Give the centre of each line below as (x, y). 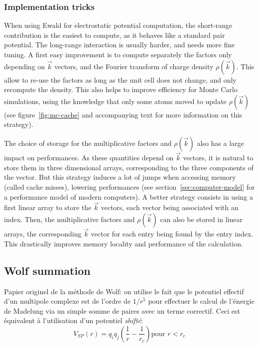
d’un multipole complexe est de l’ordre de (67, 301)
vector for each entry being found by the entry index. (172, 234)
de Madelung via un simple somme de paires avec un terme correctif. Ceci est (122, 310)
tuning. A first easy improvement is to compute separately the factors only (118, 54)
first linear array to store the (48, 207)
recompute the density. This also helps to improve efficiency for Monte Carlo (121, 89)
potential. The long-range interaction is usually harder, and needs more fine (120, 45)
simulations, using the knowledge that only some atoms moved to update (115, 101)
